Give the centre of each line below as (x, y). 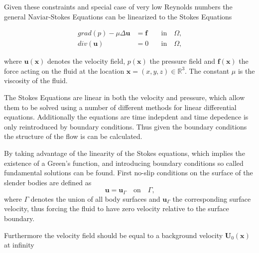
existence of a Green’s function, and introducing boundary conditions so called (124, 163)
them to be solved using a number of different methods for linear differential (120, 107)
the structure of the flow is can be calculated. (73, 136)
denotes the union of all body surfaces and (95, 198)
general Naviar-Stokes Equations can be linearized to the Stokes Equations (118, 16)
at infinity (19, 245)
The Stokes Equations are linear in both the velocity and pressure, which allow (125, 97)
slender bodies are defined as (48, 182)
